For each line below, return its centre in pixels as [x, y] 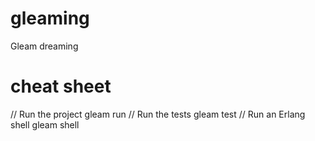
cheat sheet [61, 86]
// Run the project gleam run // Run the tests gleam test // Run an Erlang [158, 114]
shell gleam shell [45, 124]
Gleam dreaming [44, 46]
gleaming [50, 18]
